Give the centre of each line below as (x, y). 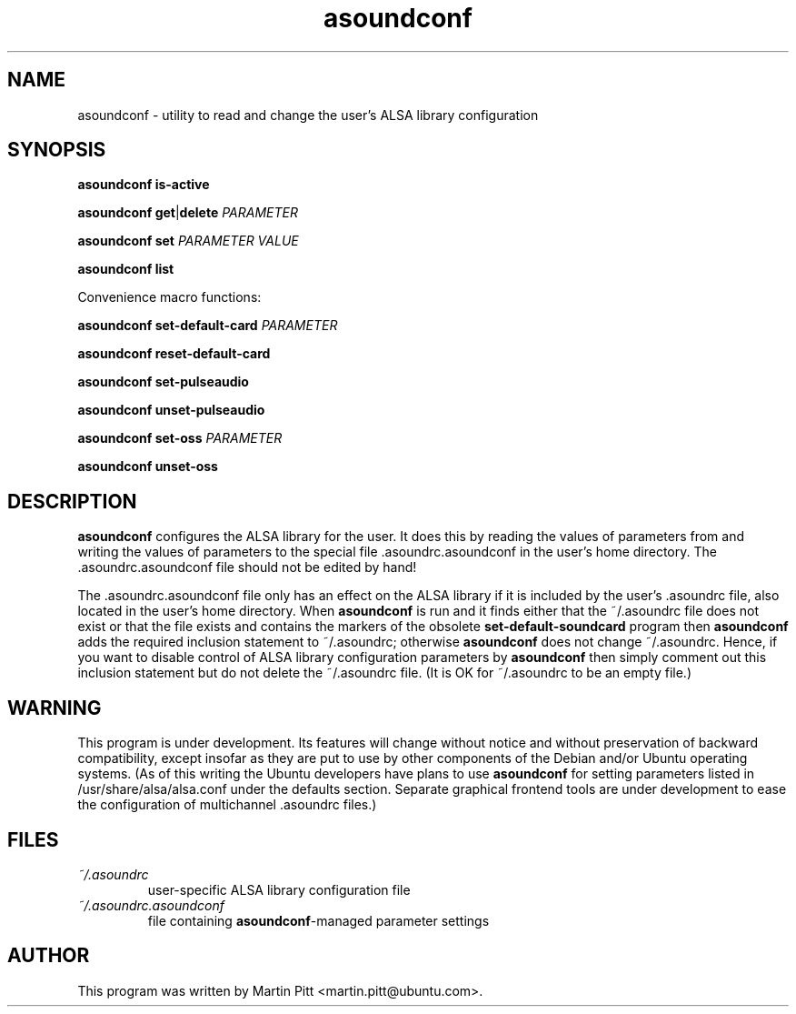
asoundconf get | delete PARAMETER (188, 213)
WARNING (55, 708)
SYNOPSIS (57, 150)
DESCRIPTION (72, 501)
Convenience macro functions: (169, 297)
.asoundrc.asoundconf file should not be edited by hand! (247, 567)
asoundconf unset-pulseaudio (171, 410)
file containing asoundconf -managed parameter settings (318, 920)
